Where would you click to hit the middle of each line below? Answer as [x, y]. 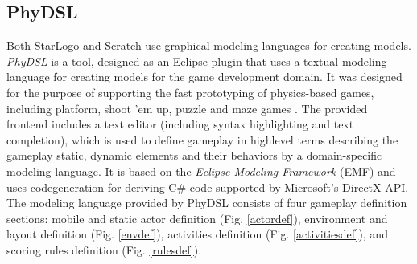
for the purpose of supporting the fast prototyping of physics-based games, [190, 92]
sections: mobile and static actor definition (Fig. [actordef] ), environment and [197, 218]
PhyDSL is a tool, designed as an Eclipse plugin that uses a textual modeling [197, 61]
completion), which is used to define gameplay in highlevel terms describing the [202, 139]
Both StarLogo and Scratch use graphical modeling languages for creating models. [209, 45]
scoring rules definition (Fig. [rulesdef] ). [104, 249]
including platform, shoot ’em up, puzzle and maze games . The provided [187, 108]
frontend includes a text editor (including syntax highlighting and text [180, 124]
